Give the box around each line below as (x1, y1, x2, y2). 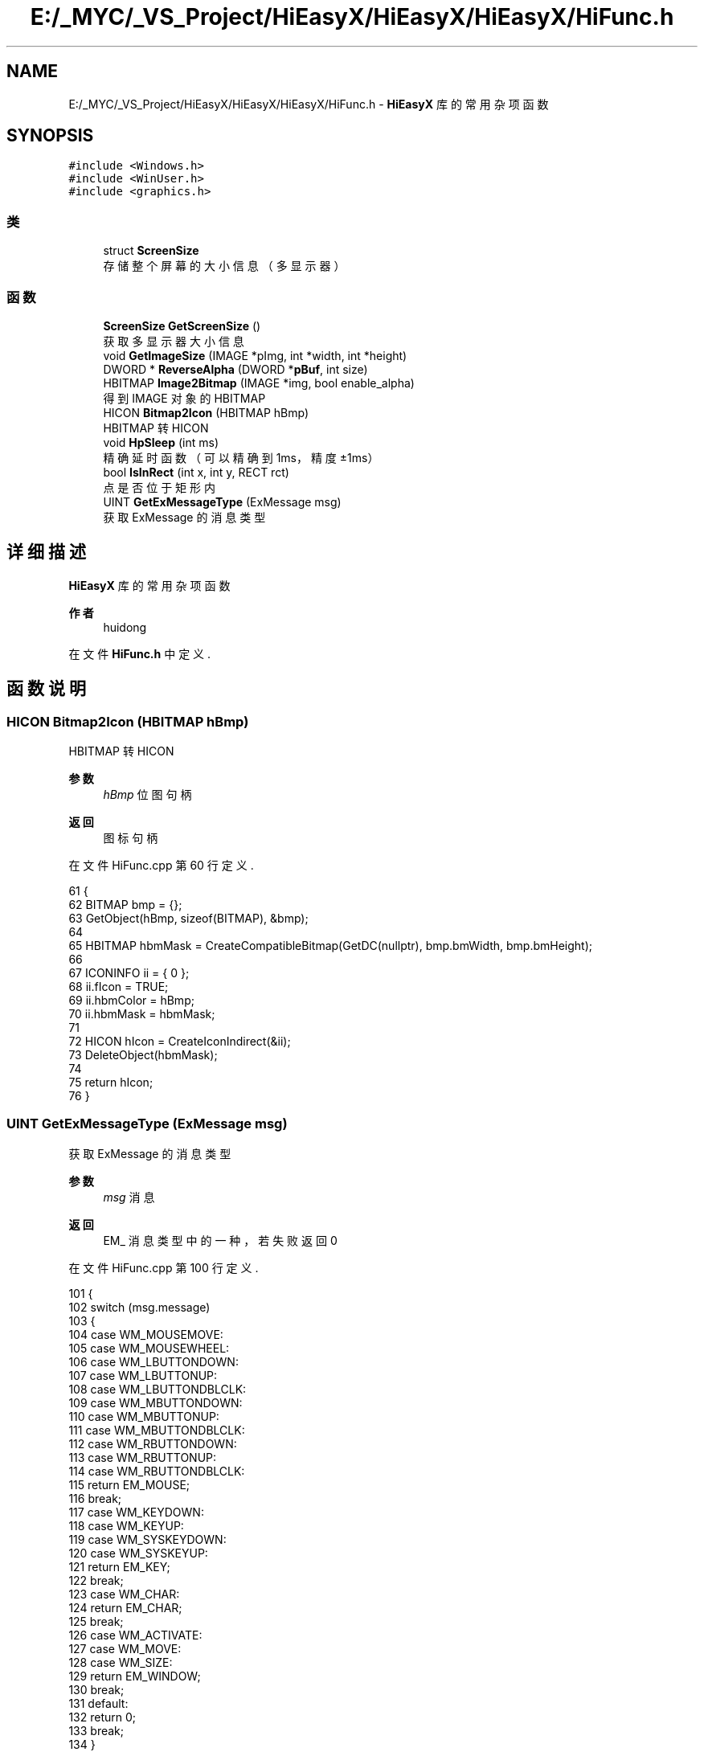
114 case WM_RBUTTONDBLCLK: (68, 1463, 245, 1478)
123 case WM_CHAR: (68, 1586, 180, 1601)
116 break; (68, 1491, 122, 1505)
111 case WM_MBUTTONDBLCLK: (68, 1422, 245, 1437)
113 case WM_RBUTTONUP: (68, 1450, 217, 1464)
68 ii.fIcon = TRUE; (68, 980, 169, 993)
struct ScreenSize (103, 244, 199, 258)
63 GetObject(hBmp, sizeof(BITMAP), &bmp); (68, 911, 309, 925)
